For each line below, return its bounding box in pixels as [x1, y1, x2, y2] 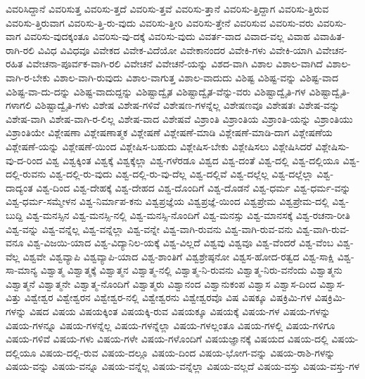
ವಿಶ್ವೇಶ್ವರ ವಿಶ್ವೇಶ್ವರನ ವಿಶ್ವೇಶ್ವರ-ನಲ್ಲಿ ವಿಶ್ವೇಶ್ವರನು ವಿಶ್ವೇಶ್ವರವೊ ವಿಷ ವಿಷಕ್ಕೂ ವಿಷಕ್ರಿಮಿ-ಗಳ [24, 290, 312, 305]
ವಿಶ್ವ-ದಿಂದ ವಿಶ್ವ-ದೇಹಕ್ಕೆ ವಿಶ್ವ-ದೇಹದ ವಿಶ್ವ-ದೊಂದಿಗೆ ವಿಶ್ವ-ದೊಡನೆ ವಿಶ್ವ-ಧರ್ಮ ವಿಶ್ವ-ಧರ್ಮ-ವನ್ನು [36, 180, 351, 194]
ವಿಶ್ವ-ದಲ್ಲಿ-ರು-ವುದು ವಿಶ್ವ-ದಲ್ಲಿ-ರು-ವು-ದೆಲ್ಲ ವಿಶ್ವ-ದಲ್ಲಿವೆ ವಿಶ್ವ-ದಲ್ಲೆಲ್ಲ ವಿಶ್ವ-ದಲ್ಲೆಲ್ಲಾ [49, 166, 314, 181]
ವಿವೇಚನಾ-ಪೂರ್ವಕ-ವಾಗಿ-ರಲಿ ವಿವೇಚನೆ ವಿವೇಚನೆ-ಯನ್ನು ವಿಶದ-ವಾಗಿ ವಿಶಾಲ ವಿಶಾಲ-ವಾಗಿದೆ [26, 56, 323, 71]
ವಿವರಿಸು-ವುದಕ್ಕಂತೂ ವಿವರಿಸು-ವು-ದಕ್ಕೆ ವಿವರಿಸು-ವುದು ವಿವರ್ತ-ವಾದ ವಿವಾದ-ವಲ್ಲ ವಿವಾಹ [24, 29, 311, 44]
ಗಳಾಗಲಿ [6, 98, 32, 112]
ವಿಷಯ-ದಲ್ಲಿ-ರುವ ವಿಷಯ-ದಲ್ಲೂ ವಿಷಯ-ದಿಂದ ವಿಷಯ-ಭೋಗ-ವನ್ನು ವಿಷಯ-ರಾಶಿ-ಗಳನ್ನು [39, 345, 335, 359]
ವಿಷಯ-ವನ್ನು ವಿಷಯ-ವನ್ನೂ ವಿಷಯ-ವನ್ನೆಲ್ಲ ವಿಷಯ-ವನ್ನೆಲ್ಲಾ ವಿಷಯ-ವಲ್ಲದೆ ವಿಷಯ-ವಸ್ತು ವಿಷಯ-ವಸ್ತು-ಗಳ [6, 359, 360, 373]
